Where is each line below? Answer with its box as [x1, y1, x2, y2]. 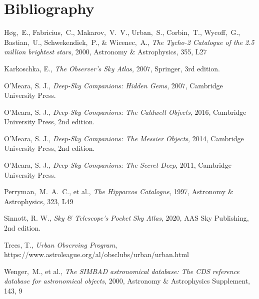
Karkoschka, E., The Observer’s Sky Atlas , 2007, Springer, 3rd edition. [4, 63, 220, 73]
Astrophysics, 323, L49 [4, 196, 73, 206]
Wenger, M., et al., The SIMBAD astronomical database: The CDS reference [4, 266, 239, 276]
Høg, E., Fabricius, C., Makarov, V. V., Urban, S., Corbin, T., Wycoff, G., [4, 27, 240, 37]
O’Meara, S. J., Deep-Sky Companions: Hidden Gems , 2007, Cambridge [4, 80, 223, 90]
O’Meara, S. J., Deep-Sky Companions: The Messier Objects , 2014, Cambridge [4, 133, 244, 143]
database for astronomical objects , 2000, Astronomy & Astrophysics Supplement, [4, 276, 250, 286]
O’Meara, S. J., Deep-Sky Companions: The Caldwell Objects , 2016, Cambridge [4, 106, 246, 117]
